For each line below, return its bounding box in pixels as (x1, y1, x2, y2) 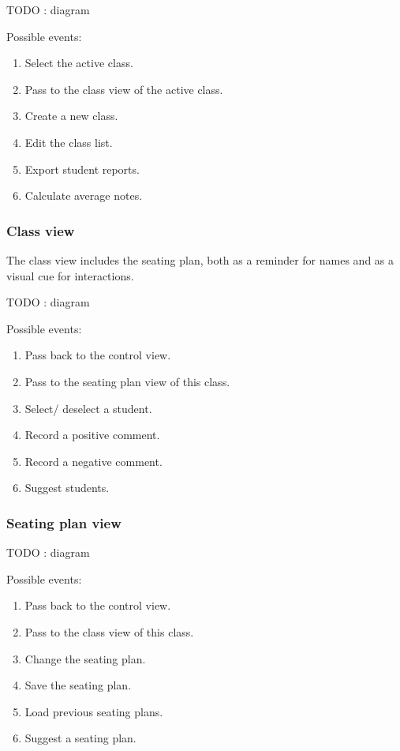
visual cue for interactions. (6, 267, 134, 284)
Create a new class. (24, 107, 118, 124)
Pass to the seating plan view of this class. (24, 373, 230, 389)
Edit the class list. (24, 133, 113, 150)
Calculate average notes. (24, 187, 143, 204)
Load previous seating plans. (24, 703, 163, 719)
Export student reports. (24, 160, 140, 177)
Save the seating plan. (24, 677, 132, 693)
